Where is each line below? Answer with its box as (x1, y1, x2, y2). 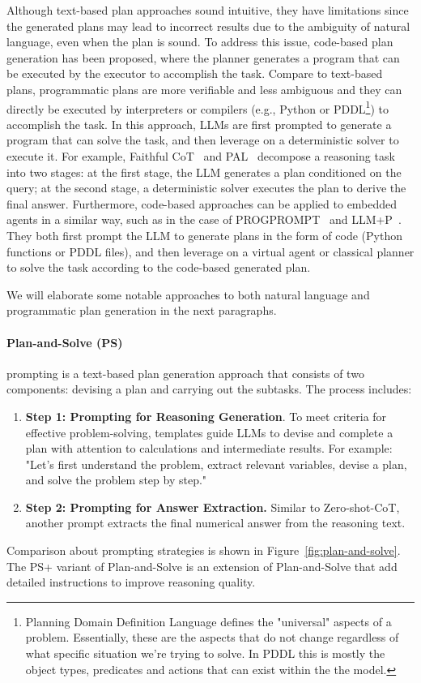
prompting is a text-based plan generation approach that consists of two (6, 364, 364, 381)
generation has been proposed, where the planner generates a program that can (6, 49, 400, 66)
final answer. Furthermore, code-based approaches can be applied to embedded (6, 195, 398, 212)
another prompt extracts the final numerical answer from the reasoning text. (25, 514, 406, 531)
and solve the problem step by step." (25, 471, 207, 488)
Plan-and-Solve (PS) (6, 333, 123, 350)
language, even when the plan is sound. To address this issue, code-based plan (6, 33, 393, 50)
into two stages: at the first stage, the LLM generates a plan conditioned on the (6, 163, 402, 180)
